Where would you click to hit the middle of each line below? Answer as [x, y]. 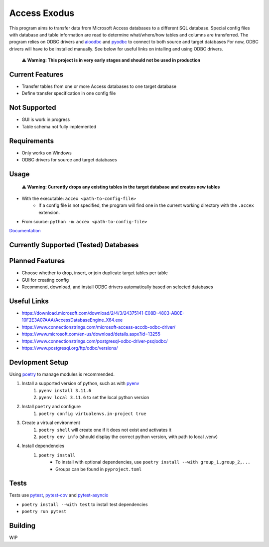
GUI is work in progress [46, 119]
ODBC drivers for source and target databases [69, 160]
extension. [49, 212]
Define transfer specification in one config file [69, 93]
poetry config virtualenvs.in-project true [92, 414]
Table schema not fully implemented [59, 126]
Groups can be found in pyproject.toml [99, 469]
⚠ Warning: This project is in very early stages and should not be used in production [111, 60]
